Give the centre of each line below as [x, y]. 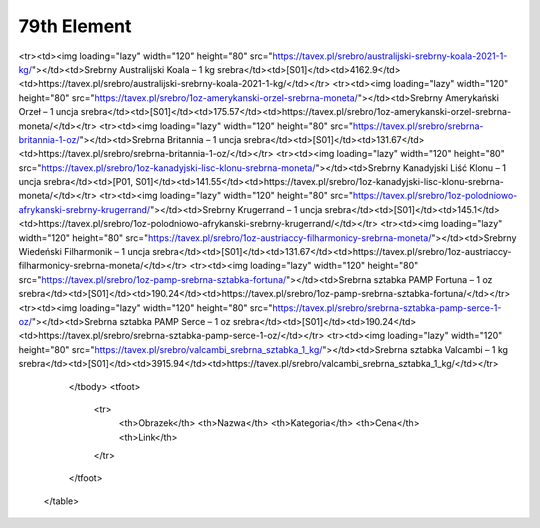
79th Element [75, 26]
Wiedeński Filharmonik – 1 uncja [84, 252]
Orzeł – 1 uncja [48, 112]
